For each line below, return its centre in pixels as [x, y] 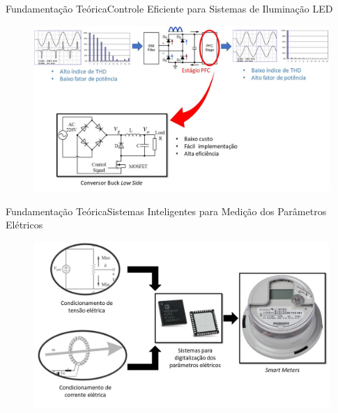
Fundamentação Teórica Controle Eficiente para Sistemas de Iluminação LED [169, 8]
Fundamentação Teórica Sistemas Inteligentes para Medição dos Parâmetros [166, 211]
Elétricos [24, 225]
